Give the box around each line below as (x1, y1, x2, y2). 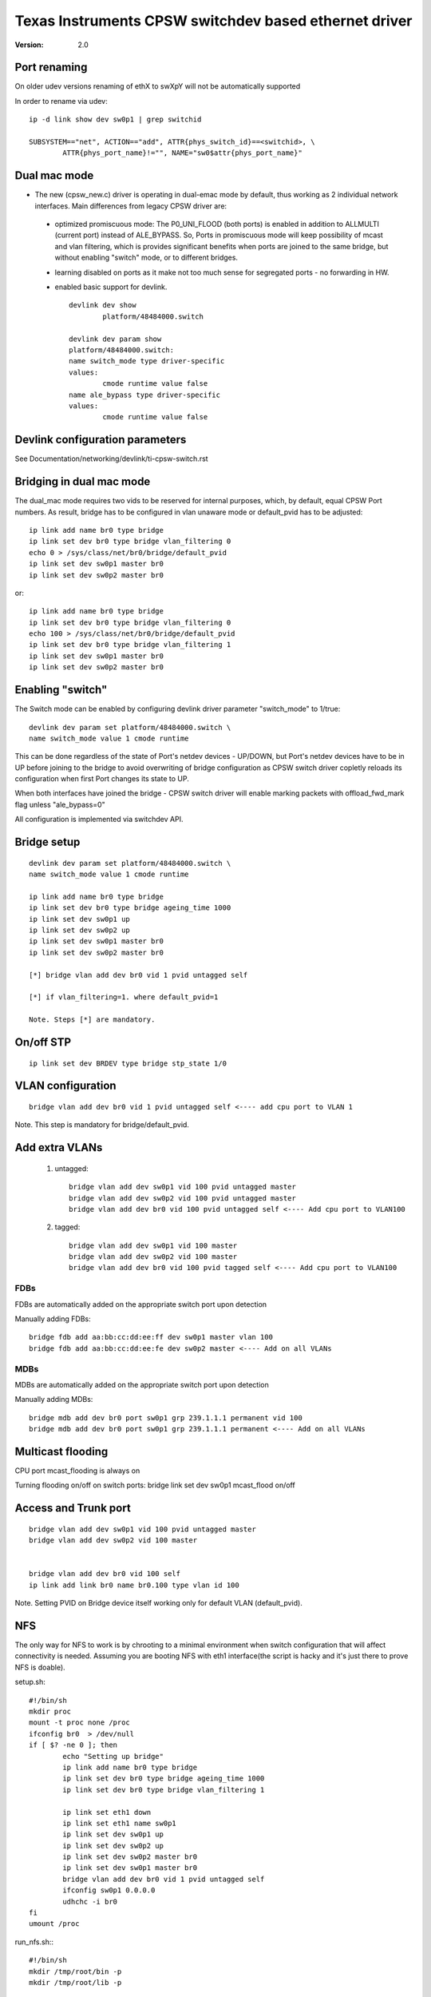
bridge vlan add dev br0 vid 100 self (29, 1570, 181, 1578)
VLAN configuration (14, 1079, 117, 1093)
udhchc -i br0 (62, 1897, 118, 1906)
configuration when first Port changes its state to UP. (14, 774, 189, 784)
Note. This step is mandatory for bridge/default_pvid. (14, 1120, 189, 1130)
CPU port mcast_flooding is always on (14, 1466, 140, 1475)
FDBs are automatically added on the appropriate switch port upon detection (14, 1299, 267, 1309)
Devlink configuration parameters (14, 433, 187, 447)
